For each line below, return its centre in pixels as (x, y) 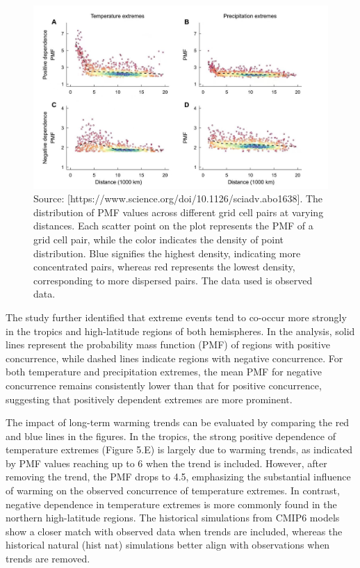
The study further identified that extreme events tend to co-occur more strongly (176, 317)
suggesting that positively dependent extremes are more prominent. (149, 399)
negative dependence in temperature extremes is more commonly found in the (171, 504)
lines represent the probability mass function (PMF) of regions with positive (168, 344)
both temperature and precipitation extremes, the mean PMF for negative (164, 372)
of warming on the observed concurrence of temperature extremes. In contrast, (173, 490)
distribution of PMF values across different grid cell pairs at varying (179, 212)
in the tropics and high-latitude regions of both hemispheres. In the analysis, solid (180, 331)
